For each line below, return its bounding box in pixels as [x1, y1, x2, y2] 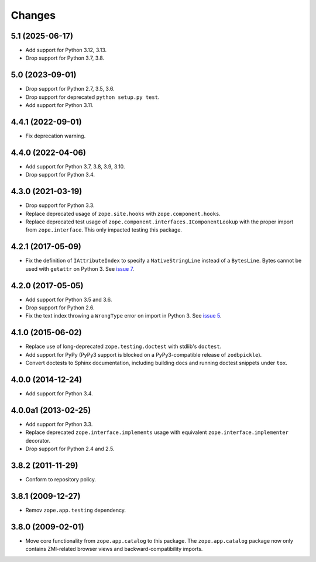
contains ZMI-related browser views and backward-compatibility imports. [25, 546, 203, 553]
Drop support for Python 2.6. [25, 304, 95, 311]
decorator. [25, 437, 51, 444]
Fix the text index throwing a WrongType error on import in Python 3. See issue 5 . [25, 312, 222, 319]
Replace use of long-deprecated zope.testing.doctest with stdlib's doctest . [25, 343, 222, 350]
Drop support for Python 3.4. [25, 171, 95, 178]
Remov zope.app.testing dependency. [25, 506, 126, 513]
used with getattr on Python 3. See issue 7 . [25, 265, 135, 272]
